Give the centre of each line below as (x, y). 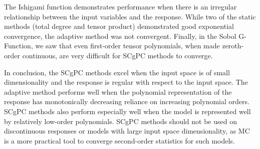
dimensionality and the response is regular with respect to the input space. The (126, 82)
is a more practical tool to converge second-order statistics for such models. (119, 140)
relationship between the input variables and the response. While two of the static (130, 16)
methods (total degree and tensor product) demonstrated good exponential (119, 26)
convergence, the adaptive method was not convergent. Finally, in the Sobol (120, 36)
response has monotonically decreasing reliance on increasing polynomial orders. (127, 101)
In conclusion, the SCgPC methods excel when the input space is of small (117, 72)
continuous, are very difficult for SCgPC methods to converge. (117, 55)
